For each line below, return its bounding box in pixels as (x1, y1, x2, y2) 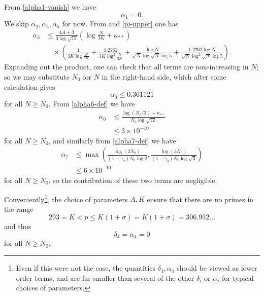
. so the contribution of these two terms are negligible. (48, 174, 217, 185)
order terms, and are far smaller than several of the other (16, 272, 194, 283)
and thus (4, 221, 31, 232)
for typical (222, 272, 254, 283)
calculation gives (4, 81, 55, 92)
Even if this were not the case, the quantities (16, 263, 156, 273)
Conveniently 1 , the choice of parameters (4, 192, 128, 204)
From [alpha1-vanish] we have (4, 2, 96, 12)
